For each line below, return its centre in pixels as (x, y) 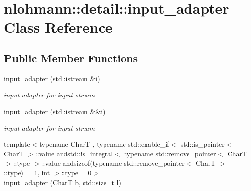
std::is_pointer (202, 144)
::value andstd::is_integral (74, 153)
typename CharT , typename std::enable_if (104, 144)
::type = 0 (76, 172)
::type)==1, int (27, 172)
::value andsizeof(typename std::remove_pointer (113, 163)
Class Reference (58, 27)
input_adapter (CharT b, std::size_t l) (63, 182)
